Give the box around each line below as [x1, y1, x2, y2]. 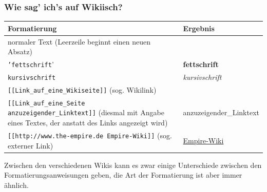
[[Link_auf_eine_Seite [8, 99, 85, 107]
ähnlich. [4, 179, 29, 190]
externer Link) [8, 140, 53, 151]
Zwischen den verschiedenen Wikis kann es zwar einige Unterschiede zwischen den [4, 159, 262, 170]
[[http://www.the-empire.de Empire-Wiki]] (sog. [8, 130, 172, 140]
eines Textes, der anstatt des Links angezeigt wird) [8, 117, 168, 128]
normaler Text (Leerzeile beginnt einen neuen [8, 36, 150, 47]
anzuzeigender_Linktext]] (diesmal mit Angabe [8, 107, 164, 118]
